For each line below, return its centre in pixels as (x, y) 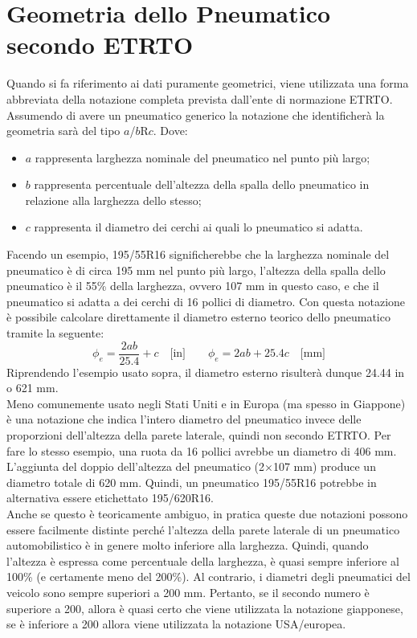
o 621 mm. (33, 388)
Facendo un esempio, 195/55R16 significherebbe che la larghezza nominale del (198, 254)
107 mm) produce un (324, 466)
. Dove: (170, 131)
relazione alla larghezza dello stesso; (113, 200)
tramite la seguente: (55, 333)
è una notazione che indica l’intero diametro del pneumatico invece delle (184, 419)
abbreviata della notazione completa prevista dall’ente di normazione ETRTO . (200, 98)
